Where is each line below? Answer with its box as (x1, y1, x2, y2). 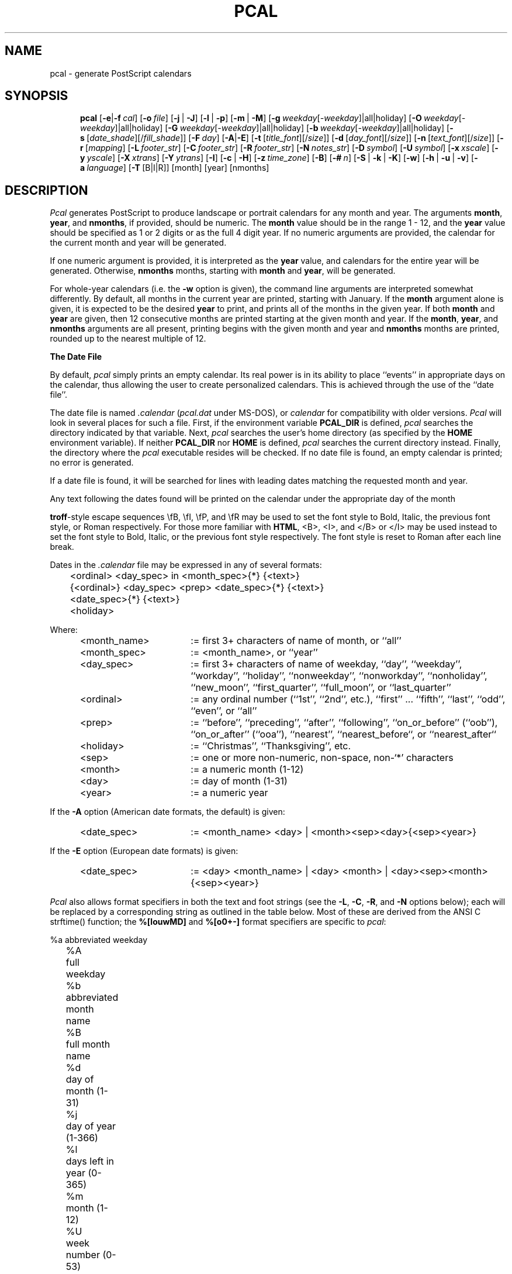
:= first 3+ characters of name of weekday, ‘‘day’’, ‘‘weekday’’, (191, 658, 462, 670)
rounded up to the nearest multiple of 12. (50, 333, 206, 344)
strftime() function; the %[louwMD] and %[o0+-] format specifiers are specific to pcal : (50, 917, 386, 927)
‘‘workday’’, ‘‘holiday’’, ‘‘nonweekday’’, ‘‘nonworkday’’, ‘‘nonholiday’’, (191, 670, 487, 682)
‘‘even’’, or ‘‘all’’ (191, 705, 257, 717)
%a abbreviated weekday (50, 935, 148, 945)
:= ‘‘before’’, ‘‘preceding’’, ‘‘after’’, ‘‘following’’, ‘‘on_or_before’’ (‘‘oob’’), (191, 717, 498, 729)
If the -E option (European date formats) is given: (50, 846, 238, 856)
